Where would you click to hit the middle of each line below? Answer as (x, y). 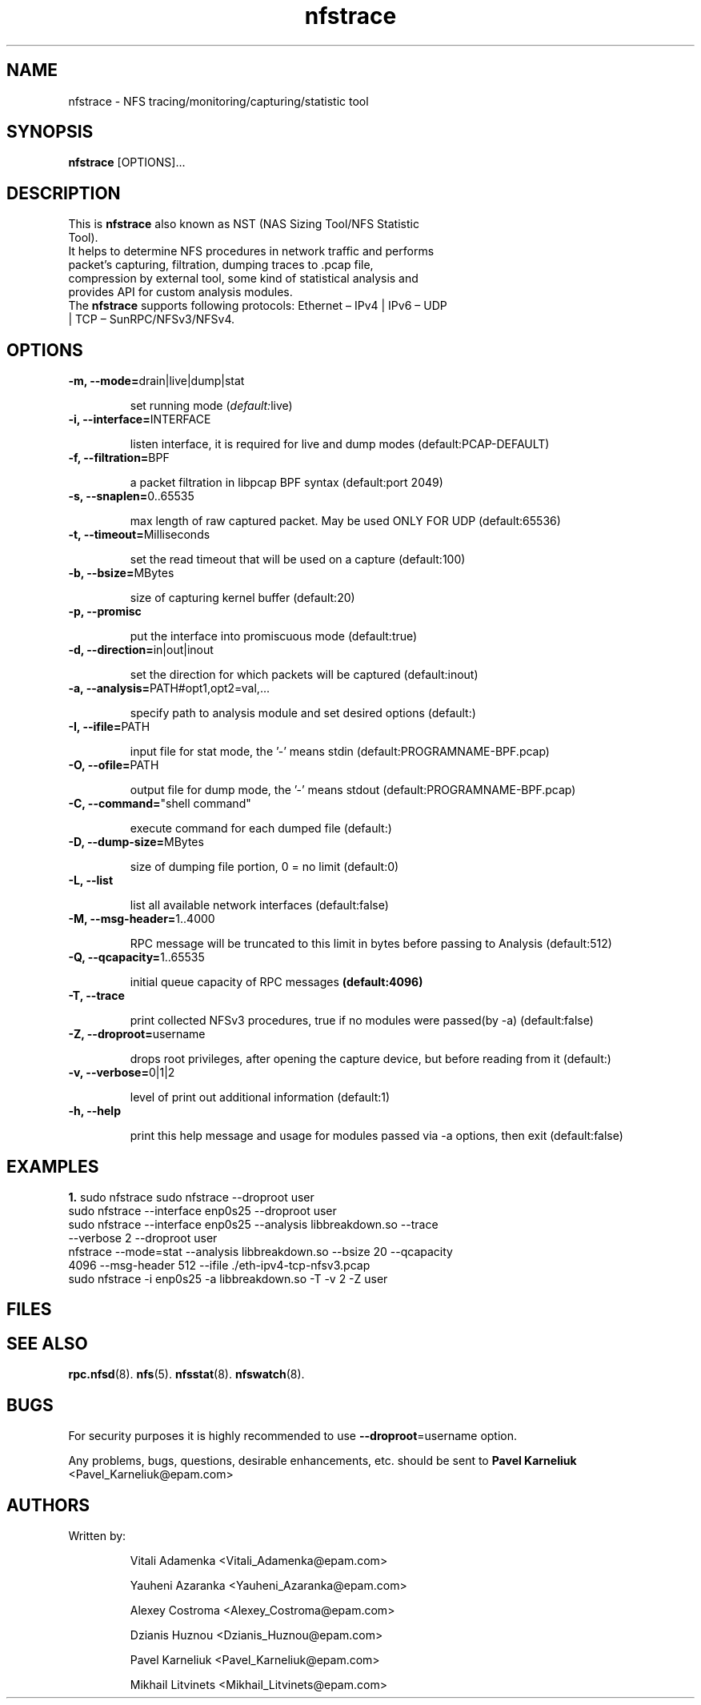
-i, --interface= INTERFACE (140, 419)
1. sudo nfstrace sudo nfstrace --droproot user (191, 1197)
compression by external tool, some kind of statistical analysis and (243, 279)
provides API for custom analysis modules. (180, 292)
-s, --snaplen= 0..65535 (131, 496)
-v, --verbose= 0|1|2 (122, 1073)
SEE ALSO (47, 1343)
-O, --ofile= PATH (114, 765)
